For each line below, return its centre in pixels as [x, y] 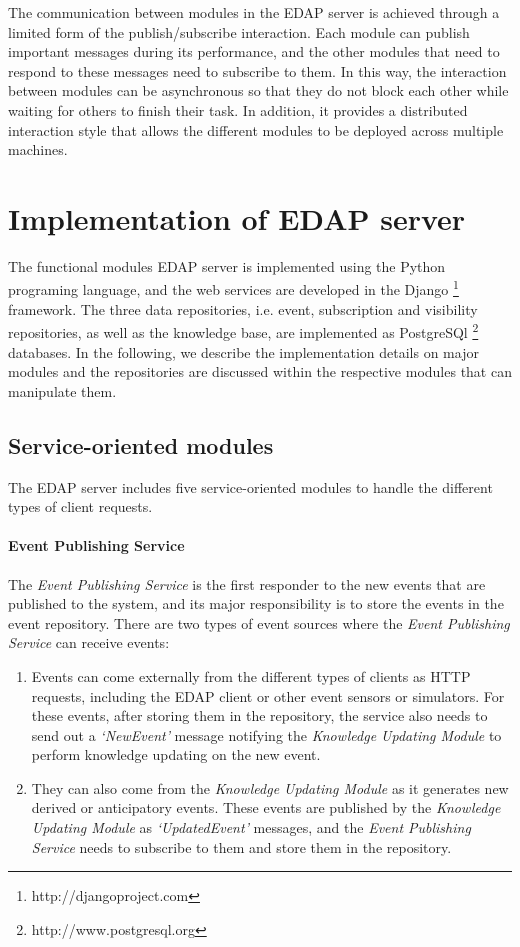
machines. [38, 149]
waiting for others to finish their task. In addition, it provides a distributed [238, 109]
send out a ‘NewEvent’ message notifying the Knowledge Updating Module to [266, 734]
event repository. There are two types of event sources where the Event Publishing [259, 622]
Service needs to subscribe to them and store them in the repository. [241, 846]
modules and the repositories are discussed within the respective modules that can [260, 371]
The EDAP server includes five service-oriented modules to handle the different [250, 486]
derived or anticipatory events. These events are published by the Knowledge [266, 807]
